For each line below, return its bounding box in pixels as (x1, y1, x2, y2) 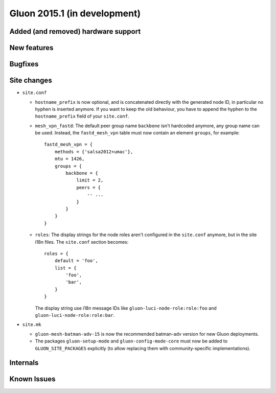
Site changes (9, 76, 52, 85)
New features (9, 43, 54, 52)
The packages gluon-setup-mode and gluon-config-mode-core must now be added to (35, 338, 227, 344)
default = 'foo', (54, 258, 98, 264)
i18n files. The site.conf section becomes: (35, 239, 129, 245)
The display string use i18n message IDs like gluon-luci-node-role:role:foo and (35, 305, 217, 311)
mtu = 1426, (54, 156, 85, 162)
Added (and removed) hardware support (9, 27, 141, 36)
